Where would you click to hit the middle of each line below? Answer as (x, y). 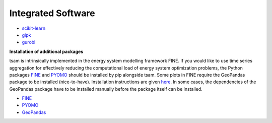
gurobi (29, 42)
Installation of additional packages (46, 51)
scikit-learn (33, 28)
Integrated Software (52, 13)
